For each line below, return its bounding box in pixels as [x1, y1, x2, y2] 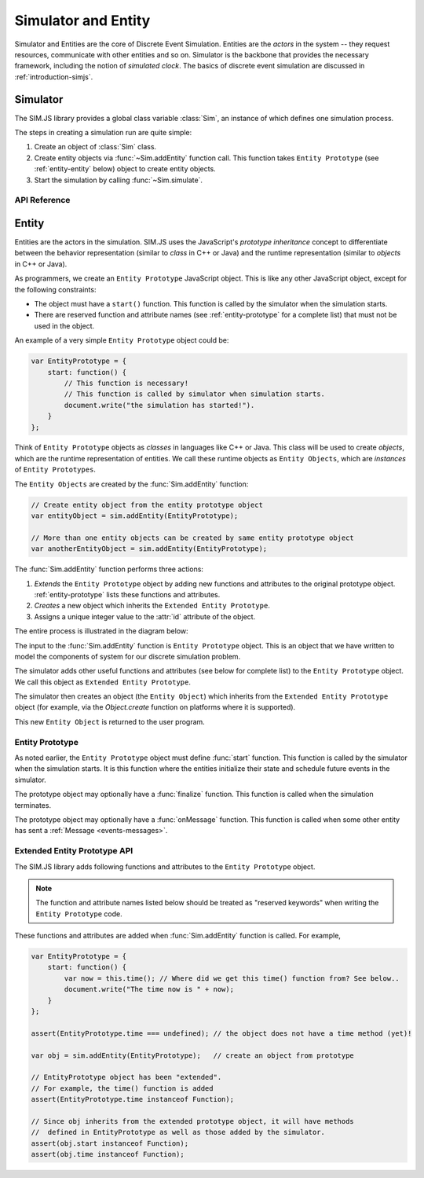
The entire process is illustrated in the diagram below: [14, 626, 188, 636]
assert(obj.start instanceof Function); [31, 1139, 188, 1147]
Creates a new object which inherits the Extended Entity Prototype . [34, 601, 270, 611]
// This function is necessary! [64, 378, 188, 387]
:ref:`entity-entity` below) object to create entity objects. [34, 164, 216, 174]
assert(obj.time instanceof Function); [31, 1150, 185, 1159]
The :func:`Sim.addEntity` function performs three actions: [14, 564, 204, 574]
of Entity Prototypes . [14, 464, 96, 475]
